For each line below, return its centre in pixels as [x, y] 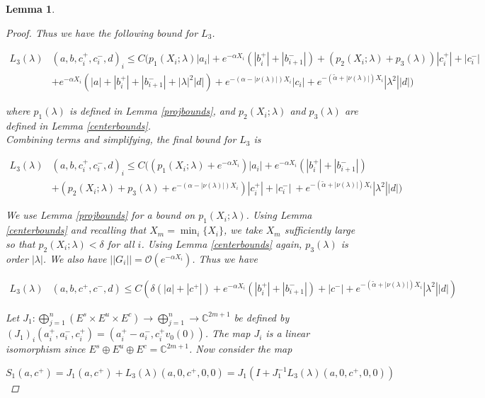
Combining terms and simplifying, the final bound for [121, 139]
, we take [243, 230]
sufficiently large [320, 230]
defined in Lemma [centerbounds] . [79, 125]
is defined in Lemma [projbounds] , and [152, 111]
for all [121, 243]
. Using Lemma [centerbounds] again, [222, 243]
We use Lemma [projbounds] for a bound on [101, 215]
